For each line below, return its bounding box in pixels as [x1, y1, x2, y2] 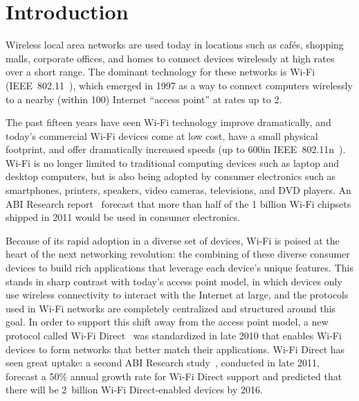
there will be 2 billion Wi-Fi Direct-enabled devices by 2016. [6, 382, 263, 397]
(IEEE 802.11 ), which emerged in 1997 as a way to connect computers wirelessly [6, 78, 353, 92]
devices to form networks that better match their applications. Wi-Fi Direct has [6, 341, 345, 356]
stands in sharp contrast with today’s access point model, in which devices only [6, 274, 342, 288]
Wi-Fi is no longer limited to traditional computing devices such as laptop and [6, 155, 340, 170]
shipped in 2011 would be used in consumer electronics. [6, 210, 241, 224]
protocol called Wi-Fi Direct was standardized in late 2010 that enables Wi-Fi [6, 328, 342, 342]
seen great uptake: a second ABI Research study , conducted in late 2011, [6, 355, 320, 370]
